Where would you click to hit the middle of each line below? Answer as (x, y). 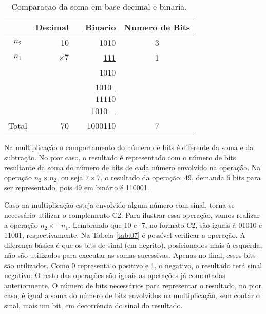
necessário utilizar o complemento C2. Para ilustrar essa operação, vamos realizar (132, 215)
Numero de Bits (157, 27)
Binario (101, 27)
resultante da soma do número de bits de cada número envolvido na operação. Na (132, 167)
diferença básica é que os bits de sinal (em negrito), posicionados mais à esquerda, (133, 245)
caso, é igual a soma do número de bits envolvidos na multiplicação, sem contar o (132, 295)
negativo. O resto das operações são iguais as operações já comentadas (115, 275)
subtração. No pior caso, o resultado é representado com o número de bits (120, 157)
